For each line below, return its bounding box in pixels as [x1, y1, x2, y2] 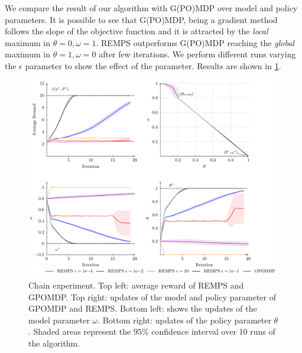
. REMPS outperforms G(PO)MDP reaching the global [96, 36, 294, 48]
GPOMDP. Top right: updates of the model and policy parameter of [28, 290, 276, 303]
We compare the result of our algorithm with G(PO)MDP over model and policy [5, 2, 298, 14]
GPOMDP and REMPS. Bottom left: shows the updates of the [28, 302, 257, 315]
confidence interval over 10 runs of [151, 325, 275, 338]
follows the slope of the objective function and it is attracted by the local [5, 25, 268, 37]
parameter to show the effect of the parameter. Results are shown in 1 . [25, 59, 281, 72]
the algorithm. [28, 337, 80, 349]
